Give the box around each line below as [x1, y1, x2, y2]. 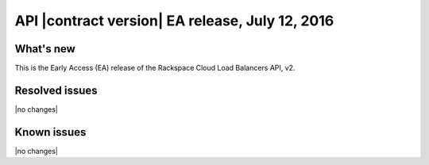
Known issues [14, 125, 87, 139]
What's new [14, 42, 75, 56]
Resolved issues [14, 83, 99, 97]
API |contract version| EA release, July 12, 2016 [14, 12, 334, 29]
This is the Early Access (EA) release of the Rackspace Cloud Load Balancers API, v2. [14, 63, 296, 73]
